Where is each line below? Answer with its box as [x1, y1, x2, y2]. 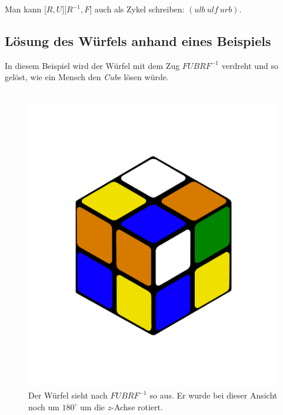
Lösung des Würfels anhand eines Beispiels [5, 31, 271, 50]
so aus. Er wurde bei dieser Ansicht [149, 389, 278, 401]
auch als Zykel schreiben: [94, 3, 185, 15]
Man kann [5, 3, 42, 15]
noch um [28, 400, 59, 413]
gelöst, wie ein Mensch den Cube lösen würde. [5, 71, 169, 83]
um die [80, 400, 105, 413]
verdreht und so [221, 59, 278, 71]
